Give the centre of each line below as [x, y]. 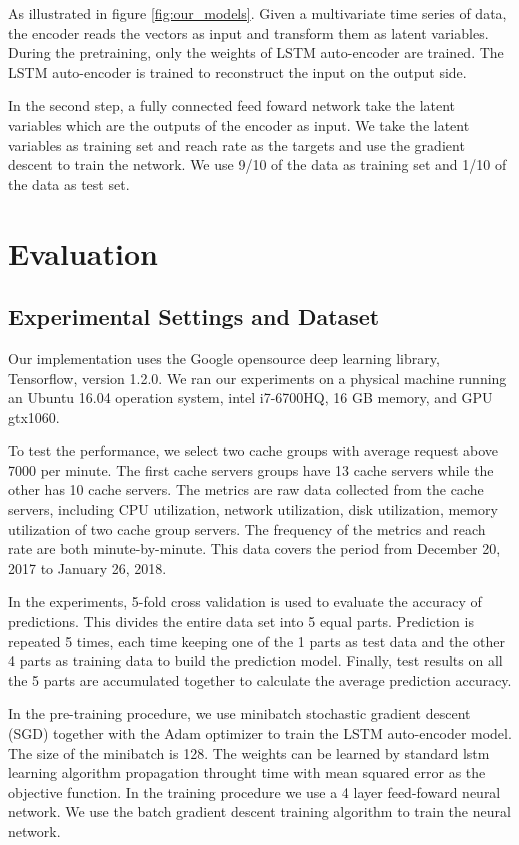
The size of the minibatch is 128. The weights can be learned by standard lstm [249, 752]
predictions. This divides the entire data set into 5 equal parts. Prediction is [241, 621]
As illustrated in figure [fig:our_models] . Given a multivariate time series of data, [257, 13]
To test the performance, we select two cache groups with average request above [253, 450]
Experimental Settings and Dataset [194, 316]
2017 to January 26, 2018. [87, 567]
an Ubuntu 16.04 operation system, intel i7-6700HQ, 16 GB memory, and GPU [250, 397]
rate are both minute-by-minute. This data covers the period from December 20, [254, 548]
